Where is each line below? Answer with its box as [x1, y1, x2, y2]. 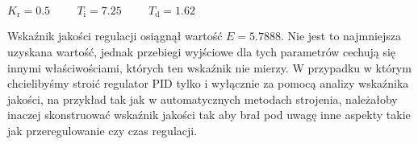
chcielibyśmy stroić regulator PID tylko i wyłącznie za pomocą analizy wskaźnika [7, 75, 409, 92]
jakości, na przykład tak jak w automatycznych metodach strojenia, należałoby [7, 90, 398, 107]
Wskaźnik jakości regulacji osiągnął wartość [7, 27, 223, 44]
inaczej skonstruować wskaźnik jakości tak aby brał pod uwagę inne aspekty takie [7, 106, 411, 123]
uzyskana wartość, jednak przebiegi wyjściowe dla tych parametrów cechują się [7, 43, 396, 60]
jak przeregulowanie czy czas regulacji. [7, 122, 198, 139]
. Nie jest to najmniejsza [281, 27, 402, 44]
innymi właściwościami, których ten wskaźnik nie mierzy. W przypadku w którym [7, 59, 412, 76]
